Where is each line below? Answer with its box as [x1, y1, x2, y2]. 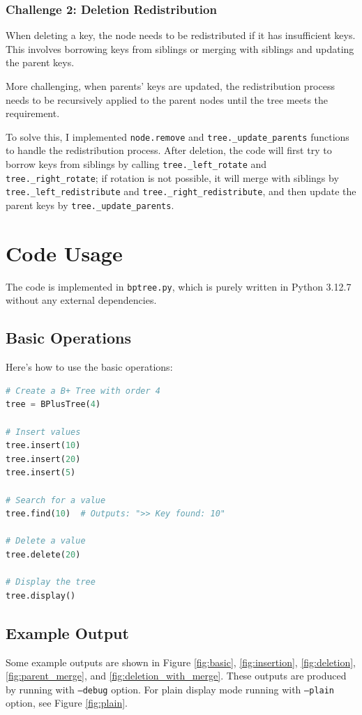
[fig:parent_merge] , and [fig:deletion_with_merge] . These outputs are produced [6, 668, 347, 683]
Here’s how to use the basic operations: [6, 360, 173, 374]
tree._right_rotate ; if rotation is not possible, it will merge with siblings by [6, 170, 339, 185]
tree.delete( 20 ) [6, 549, 81, 560]
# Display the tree [6, 577, 96, 587]
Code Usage [6, 238, 123, 267]
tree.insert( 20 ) [6, 454, 81, 464]
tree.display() [6, 590, 76, 601]
